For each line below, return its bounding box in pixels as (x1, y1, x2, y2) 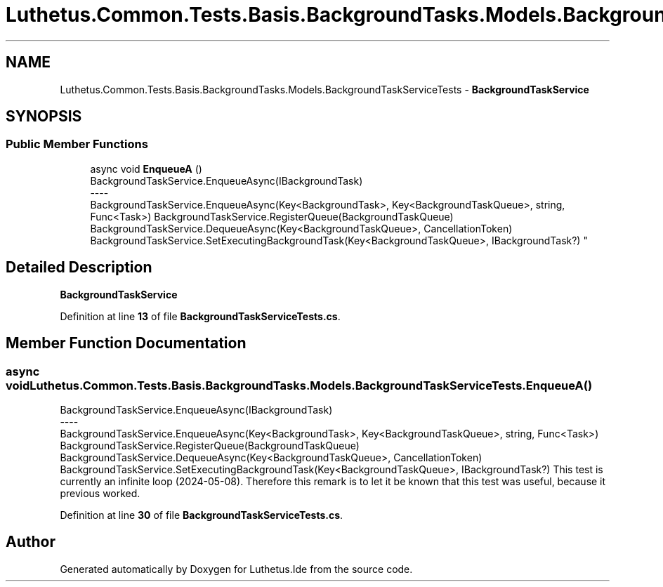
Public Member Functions (6, 137, 148, 152)
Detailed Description (6, 258, 152, 277)
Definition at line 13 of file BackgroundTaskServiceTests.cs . (60, 310, 341, 322)
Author (6, 533, 55, 551)
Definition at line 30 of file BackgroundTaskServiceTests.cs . (60, 508, 343, 521)
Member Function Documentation (6, 334, 247, 352)
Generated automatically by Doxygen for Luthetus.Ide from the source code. (60, 562, 413, 575)
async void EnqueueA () (90, 162, 202, 175)
